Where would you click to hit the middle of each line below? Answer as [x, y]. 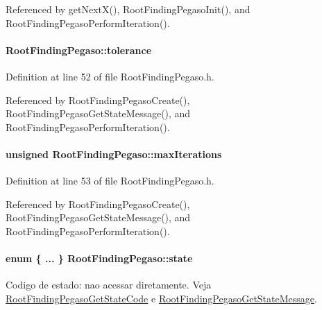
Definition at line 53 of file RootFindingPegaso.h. [110, 181]
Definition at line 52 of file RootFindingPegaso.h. [110, 76]
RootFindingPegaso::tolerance [79, 50]
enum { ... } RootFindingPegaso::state [99, 258]
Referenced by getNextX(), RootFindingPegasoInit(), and [128, 9]
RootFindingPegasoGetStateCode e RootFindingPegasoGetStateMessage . [161, 298]
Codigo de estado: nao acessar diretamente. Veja [109, 285]
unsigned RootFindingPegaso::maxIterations [114, 154]
